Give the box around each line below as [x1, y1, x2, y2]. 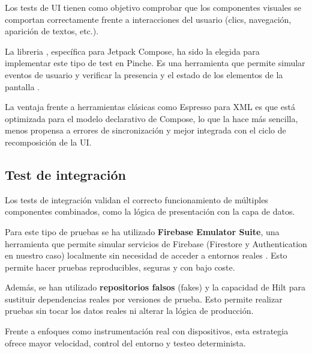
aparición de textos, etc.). [5, 25, 99, 37]
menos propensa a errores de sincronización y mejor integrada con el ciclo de [5, 124, 286, 137]
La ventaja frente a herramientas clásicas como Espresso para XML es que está [5, 100, 295, 113]
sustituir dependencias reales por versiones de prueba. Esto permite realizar [5, 292, 283, 305]
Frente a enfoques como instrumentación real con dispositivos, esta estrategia [5, 325, 289, 337]
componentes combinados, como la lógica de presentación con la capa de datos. [5, 205, 295, 218]
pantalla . [5, 80, 40, 93]
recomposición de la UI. [5, 135, 92, 148]
